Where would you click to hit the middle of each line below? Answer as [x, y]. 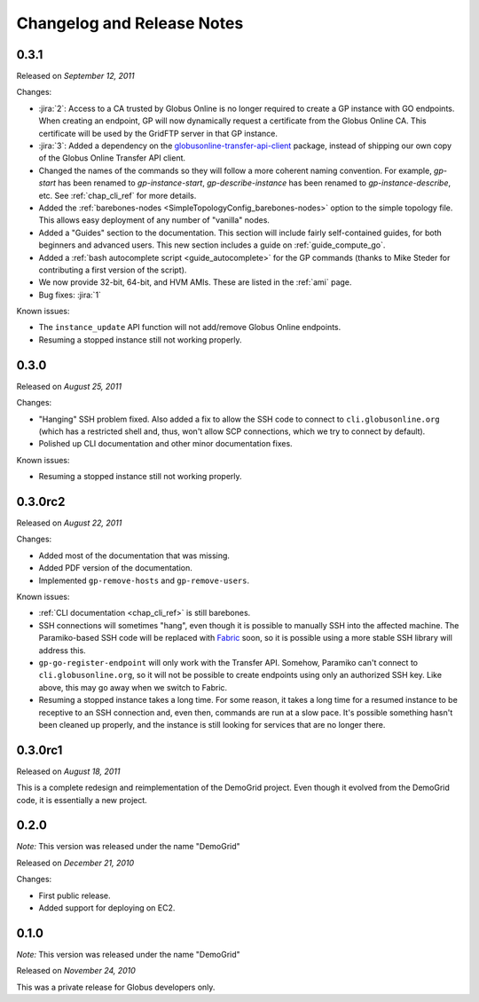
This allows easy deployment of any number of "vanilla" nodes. [154, 220]
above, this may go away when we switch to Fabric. [133, 687]
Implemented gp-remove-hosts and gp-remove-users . [144, 580]
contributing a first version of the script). [113, 270]
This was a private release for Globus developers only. [116, 987]
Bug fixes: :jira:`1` [70, 295]
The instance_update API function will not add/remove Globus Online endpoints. [190, 327]
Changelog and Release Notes [130, 23]
